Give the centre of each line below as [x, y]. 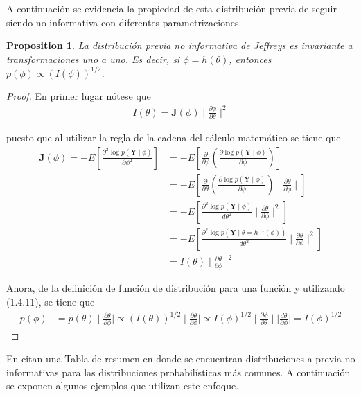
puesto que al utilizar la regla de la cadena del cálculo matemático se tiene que [174, 137]
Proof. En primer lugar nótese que [79, 96]
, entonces [250, 59]
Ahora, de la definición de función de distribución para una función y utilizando [176, 288]
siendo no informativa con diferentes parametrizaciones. [124, 22]
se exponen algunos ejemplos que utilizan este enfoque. [123, 386]
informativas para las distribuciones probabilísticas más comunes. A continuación [178, 372]
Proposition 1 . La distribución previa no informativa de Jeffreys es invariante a [179, 45]
